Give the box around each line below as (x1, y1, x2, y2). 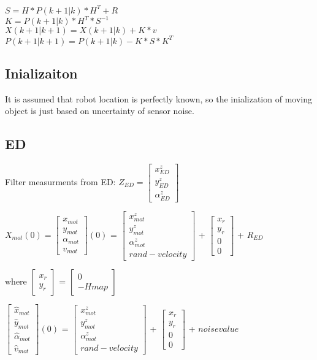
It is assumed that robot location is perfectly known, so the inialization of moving (5, 92, 312, 105)
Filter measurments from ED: (5, 175, 116, 188)
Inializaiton (5, 63, 78, 82)
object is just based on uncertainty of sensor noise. (5, 104, 194, 117)
